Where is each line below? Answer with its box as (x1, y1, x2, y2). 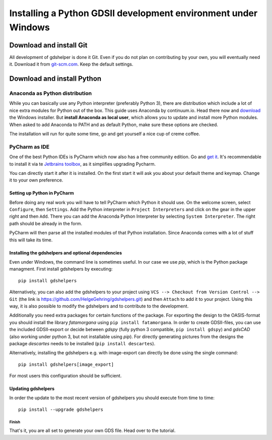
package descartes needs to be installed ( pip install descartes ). (9, 340, 156, 346)
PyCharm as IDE (9, 143, 50, 150)
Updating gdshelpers (9, 386, 55, 392)
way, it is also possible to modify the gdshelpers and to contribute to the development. (9, 303, 189, 309)
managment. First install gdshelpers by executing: (9, 266, 113, 272)
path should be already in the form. (9, 220, 83, 226)
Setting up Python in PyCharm (9, 190, 74, 196)
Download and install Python (9, 75, 102, 83)
